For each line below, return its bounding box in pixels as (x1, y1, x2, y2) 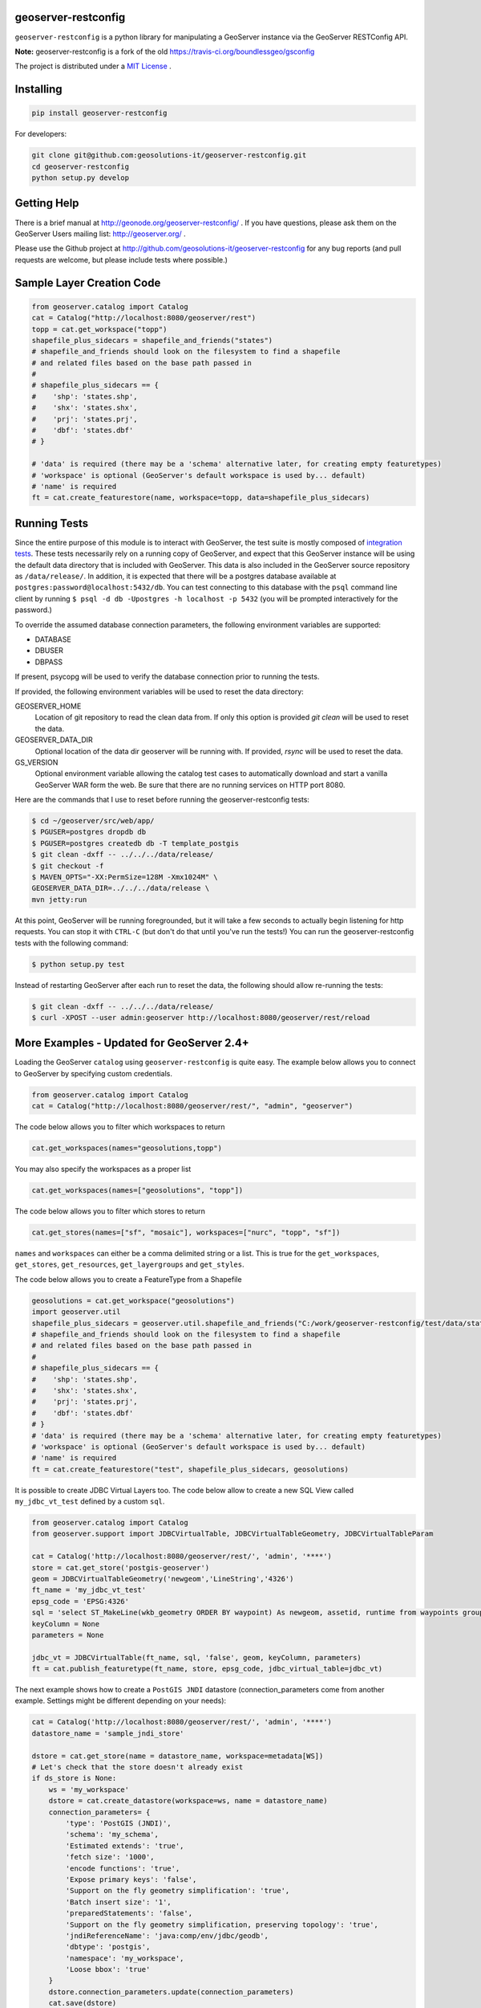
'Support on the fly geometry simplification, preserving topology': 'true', (65, 1920, 378, 1929)
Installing (14, 83, 63, 96)
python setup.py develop (31, 173, 130, 182)
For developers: (14, 129, 67, 139)
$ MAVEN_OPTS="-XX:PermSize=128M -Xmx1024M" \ (31, 872, 218, 881)
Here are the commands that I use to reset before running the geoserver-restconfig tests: (14, 795, 310, 805)
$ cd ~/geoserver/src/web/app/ (31, 816, 156, 826)
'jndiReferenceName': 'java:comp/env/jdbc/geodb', (65, 1931, 269, 1940)
